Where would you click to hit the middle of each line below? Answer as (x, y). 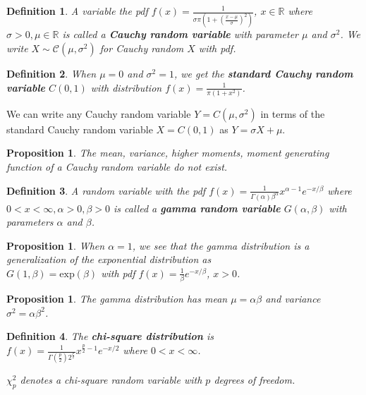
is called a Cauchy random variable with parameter (181, 34)
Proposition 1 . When (56, 245)
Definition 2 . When (51, 73)
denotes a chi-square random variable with (111, 380)
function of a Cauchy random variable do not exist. (117, 166)
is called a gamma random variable (197, 208)
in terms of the (293, 113)
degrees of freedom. (255, 380)
